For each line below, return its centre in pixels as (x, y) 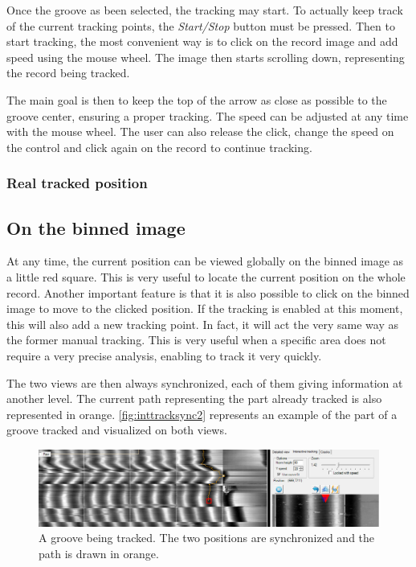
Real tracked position (77, 183)
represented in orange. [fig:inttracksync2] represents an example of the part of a (202, 414)
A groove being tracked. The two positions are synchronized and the (207, 538)
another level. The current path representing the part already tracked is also (194, 399)
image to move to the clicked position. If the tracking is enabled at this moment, (205, 308)
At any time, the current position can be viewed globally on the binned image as (205, 261)
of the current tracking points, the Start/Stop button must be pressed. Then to (201, 25)
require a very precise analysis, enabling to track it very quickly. (164, 355)
